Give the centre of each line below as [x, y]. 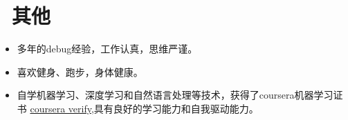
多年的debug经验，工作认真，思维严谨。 [107, 49]
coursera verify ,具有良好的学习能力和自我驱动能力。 [144, 108]
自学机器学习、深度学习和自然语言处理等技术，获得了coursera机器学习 [175, 95]
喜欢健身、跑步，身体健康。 [80, 71]
